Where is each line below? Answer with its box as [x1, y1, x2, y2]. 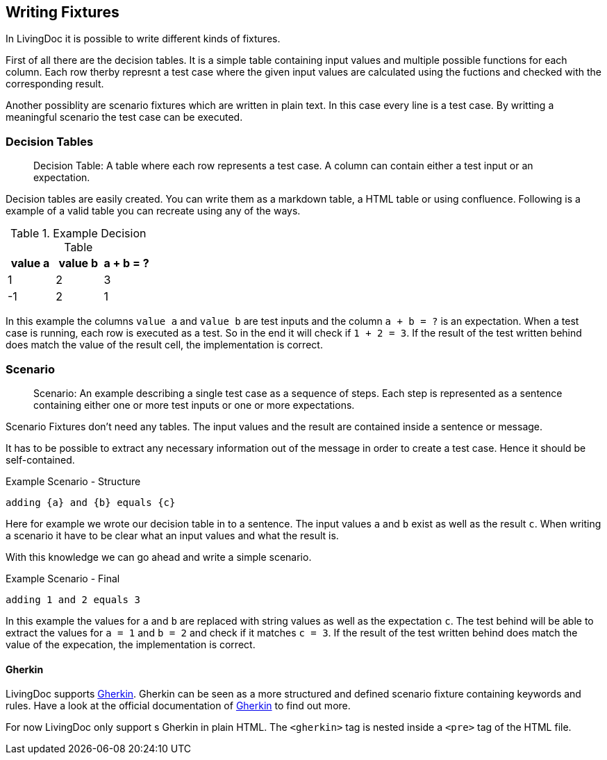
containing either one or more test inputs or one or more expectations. [33, 398, 355, 411]
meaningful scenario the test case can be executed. [6, 111, 243, 124]
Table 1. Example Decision [10, 226, 147, 241]
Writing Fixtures [6, 3, 119, 21]
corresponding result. [6, 78, 104, 90]
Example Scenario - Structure [6, 475, 141, 487]
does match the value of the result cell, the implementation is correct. [6, 339, 323, 351]
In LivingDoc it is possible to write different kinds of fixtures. [6, 33, 281, 45]
